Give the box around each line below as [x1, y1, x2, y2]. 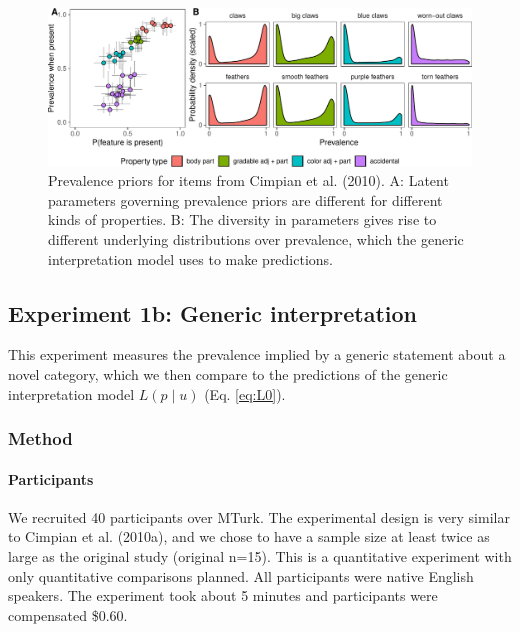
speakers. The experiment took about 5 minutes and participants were [8, 585, 438, 606]
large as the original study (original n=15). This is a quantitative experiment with [8, 545, 512, 566]
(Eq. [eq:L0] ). [204, 383, 286, 404]
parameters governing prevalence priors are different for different [48, 189, 443, 210]
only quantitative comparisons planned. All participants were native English [8, 565, 474, 586]
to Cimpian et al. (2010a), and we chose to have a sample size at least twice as [8, 526, 490, 547]
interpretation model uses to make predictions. [48, 248, 334, 269]
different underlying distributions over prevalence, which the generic [48, 228, 464, 249]
